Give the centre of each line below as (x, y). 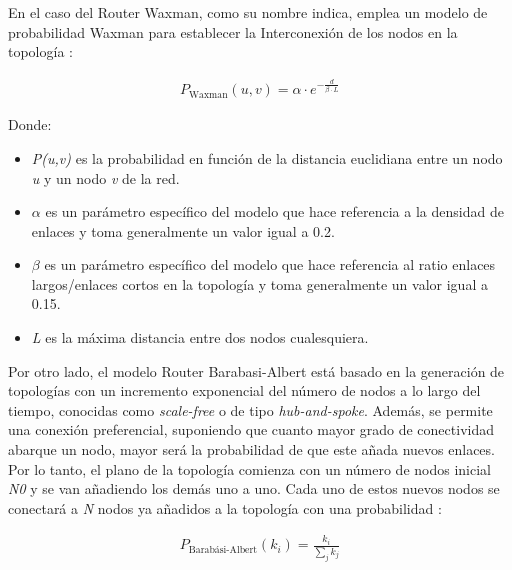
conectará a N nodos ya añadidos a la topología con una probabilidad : (225, 507)
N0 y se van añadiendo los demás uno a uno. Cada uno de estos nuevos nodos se (254, 488)
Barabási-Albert (223, 549)
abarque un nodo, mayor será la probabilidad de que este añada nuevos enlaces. (251, 449)
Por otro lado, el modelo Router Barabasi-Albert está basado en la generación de (256, 370)
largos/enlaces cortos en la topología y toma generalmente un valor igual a (259, 283)
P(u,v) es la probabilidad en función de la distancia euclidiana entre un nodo (267, 157)
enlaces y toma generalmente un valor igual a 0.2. (183, 230)
